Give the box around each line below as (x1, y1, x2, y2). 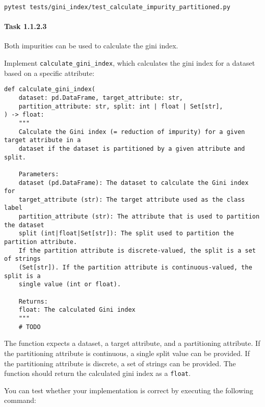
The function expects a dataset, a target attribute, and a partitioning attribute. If (4, 338, 260, 348)
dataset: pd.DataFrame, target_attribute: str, (18, 94, 183, 101)
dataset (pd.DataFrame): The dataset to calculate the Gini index (18, 179, 249, 186)
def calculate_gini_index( (4, 86, 95, 93)
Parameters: (18, 170, 59, 178)
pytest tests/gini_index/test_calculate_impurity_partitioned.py (4, 4, 230, 11)
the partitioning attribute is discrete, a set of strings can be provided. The (4, 358, 236, 368)
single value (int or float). (18, 281, 121, 288)
